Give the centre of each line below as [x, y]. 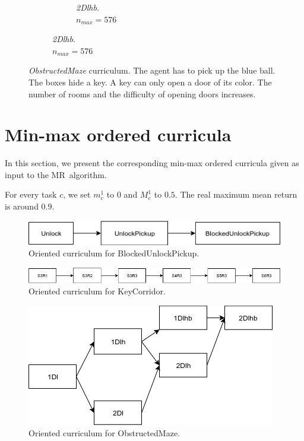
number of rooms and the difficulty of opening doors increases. [142, 93]
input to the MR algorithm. [56, 174]
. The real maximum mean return [236, 194]
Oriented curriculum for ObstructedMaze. [104, 433]
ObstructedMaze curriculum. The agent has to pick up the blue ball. [152, 70]
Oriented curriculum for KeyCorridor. [97, 291]
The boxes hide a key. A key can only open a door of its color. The [150, 82]
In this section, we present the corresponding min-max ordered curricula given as [152, 163]
